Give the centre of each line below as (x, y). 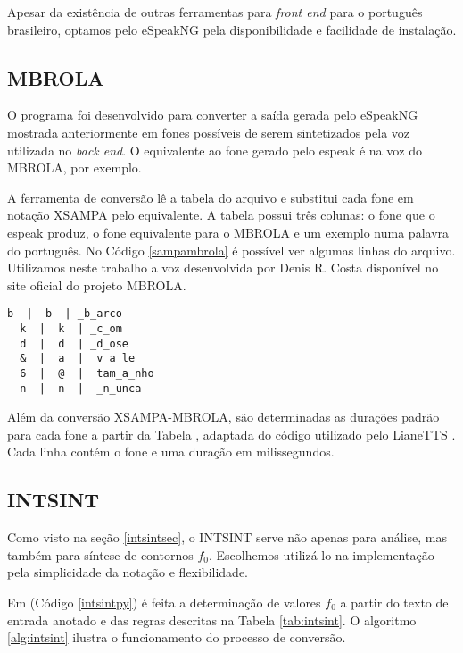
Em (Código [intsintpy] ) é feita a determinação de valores (164, 603)
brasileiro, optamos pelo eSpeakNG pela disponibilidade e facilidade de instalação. (232, 29)
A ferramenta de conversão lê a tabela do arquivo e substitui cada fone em (211, 197)
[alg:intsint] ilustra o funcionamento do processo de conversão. (177, 637)
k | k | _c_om (71, 328)
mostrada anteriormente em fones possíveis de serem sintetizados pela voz (209, 132)
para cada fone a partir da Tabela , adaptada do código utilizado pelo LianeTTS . (231, 434)
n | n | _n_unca (81, 388)
